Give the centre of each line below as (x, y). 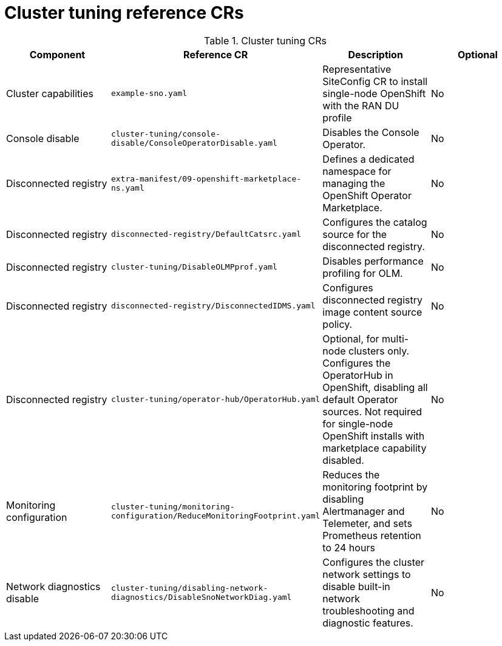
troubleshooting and (368, 610)
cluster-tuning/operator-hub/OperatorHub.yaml (215, 399)
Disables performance (373, 261)
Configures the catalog (375, 222)
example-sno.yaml (149, 93)
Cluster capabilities (50, 93)
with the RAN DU (361, 105)
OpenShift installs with (374, 436)
